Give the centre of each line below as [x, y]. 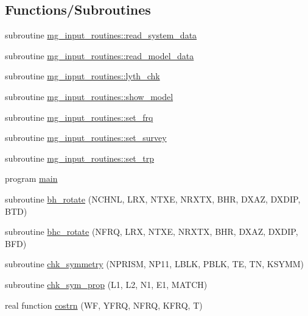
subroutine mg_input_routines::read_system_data [101, 35]
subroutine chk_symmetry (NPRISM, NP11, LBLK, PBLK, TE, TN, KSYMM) [155, 264]
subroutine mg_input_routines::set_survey [86, 138]
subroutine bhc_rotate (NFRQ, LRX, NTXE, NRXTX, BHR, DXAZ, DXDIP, [152, 232]
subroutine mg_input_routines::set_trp [80, 158]
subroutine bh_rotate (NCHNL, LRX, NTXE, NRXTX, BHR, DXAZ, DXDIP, [153, 199]
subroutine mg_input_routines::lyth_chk [82, 76]
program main [31, 178]
